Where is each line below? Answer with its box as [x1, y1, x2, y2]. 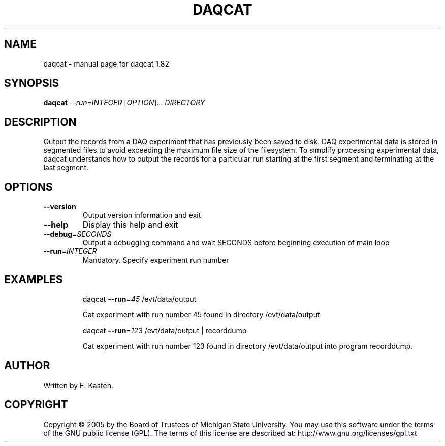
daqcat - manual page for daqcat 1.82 [43, 59, 169, 68]
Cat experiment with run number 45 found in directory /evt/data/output [82, 310, 320, 319]
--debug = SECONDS [43, 230, 112, 239]
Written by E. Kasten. [43, 380, 113, 390]
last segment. [43, 163, 88, 172]
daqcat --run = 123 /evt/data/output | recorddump [82, 326, 247, 335]
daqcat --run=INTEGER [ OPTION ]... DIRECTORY [43, 98, 205, 107]
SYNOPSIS [4, 77, 59, 90]
